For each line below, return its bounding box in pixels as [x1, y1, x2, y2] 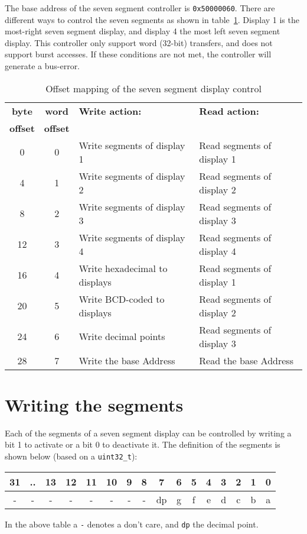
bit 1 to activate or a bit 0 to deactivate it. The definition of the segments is [5, 438, 280, 451]
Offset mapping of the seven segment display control [45, 81, 262, 95]
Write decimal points [79, 329, 165, 344]
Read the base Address [199, 353, 293, 367]
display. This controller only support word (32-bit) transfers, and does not [5, 36, 273, 48]
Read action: [199, 103, 259, 118]
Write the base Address [79, 353, 175, 367]
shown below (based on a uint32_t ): [5, 449, 138, 462]
